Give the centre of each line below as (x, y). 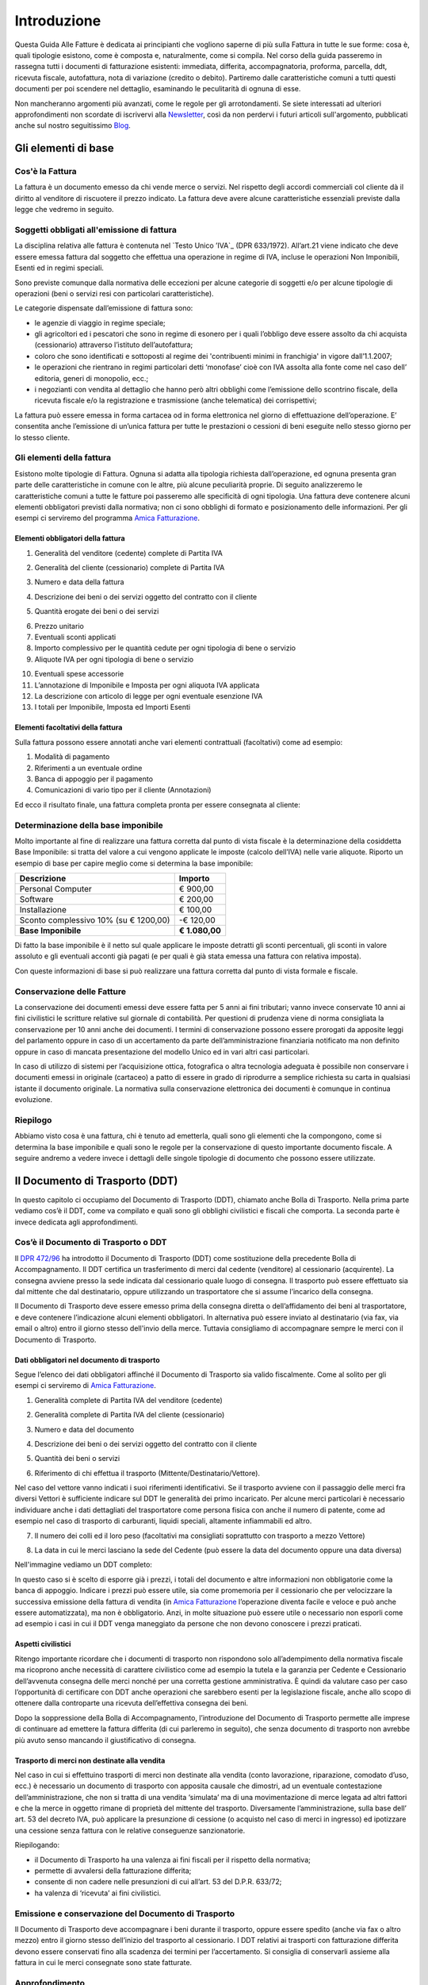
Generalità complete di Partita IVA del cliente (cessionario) (130, 1415)
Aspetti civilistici (43, 1644)
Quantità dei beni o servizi (77, 1459)
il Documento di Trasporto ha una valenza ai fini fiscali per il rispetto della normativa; (172, 1860)
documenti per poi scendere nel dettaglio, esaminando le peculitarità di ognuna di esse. (158, 89)
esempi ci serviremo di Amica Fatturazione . (85, 1386)
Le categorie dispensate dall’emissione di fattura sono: (104, 308)
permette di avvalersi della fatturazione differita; (113, 1871)
